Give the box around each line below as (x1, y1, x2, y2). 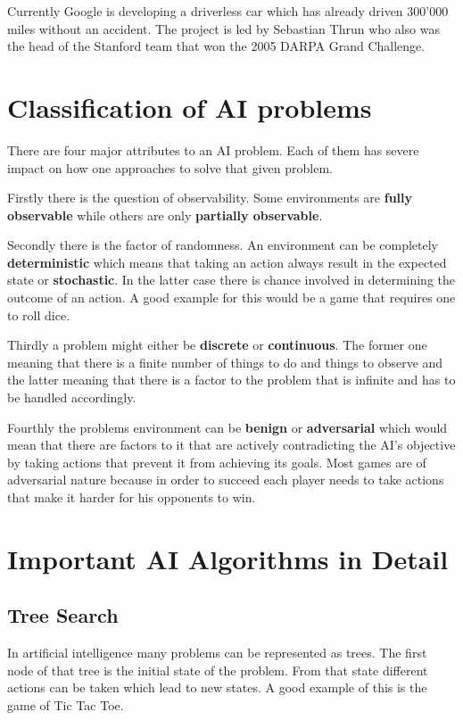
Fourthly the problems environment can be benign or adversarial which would (7, 418, 448, 436)
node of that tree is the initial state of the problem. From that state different (7, 660, 428, 679)
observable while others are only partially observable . (7, 205, 323, 224)
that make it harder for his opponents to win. (7, 488, 256, 506)
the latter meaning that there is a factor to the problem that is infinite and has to (7, 370, 456, 389)
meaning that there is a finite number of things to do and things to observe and (7, 352, 443, 371)
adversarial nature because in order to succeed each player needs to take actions (7, 470, 444, 489)
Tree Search (7, 601, 119, 629)
